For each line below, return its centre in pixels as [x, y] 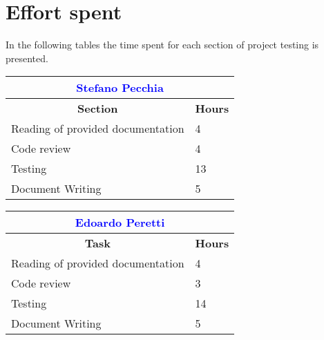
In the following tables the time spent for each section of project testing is [162, 45]
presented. [27, 58]
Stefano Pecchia [120, 88]
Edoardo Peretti [120, 223]
